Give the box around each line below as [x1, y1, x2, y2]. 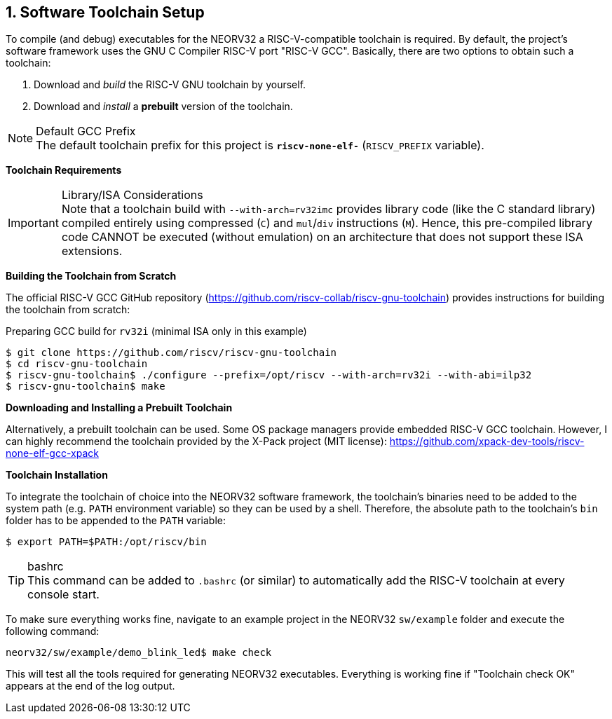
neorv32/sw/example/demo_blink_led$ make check [6, 647, 272, 659]
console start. [27, 587, 100, 602]
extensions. [61, 244, 123, 259]
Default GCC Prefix [36, 124, 136, 139]
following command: [6, 625, 100, 638]
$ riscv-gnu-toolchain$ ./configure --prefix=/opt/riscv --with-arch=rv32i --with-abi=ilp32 [6, 369, 532, 381]
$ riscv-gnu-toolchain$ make [6, 381, 165, 392]
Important [8, 216, 59, 231]
